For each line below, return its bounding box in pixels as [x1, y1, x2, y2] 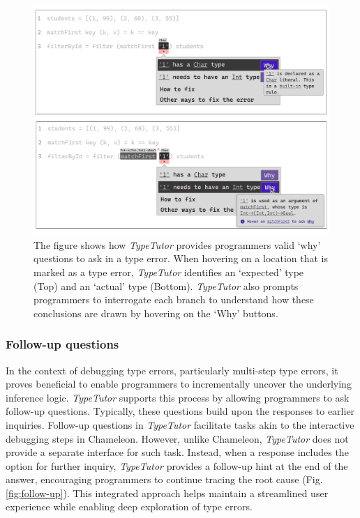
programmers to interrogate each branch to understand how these [33, 292, 314, 307]
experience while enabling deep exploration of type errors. [6, 499, 253, 514]
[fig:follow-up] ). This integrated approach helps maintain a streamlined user [6, 485, 329, 500]
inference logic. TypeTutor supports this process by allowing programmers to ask [6, 390, 350, 404]
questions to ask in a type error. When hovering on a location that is [33, 251, 329, 266]
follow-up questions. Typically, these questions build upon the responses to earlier [6, 404, 355, 418]
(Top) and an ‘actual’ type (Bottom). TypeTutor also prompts [33, 278, 299, 293]
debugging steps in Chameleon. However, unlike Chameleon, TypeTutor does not [6, 431, 349, 445]
